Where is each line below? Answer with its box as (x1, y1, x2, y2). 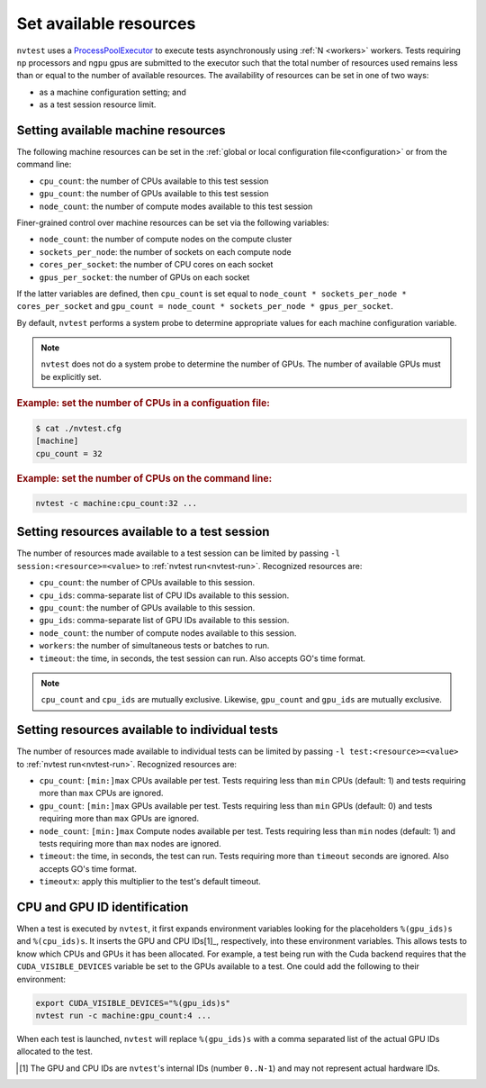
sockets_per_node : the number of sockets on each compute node (39, 246, 292, 257)
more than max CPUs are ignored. (39, 788, 164, 799)
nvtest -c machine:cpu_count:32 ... (35, 498, 198, 508)
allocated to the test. (16, 1046, 94, 1057)
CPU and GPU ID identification (16, 900, 189, 914)
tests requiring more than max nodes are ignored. (39, 839, 221, 849)
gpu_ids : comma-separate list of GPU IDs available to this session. (39, 615, 290, 626)
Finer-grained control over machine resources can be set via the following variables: (16, 217, 329, 228)
